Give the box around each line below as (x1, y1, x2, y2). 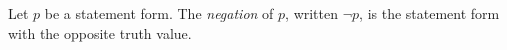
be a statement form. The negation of (44, 3, 274, 23)
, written (285, 3, 339, 23)
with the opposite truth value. (8, 22, 192, 43)
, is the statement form (359, 3, 500, 23)
